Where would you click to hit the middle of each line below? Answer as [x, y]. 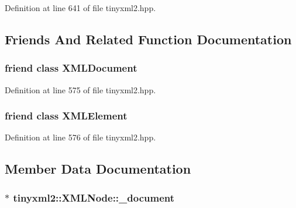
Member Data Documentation [98, 169]
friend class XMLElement [66, 116]
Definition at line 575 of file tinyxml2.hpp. [80, 89]
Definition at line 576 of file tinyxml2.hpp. [80, 137]
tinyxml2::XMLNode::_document [94, 197]
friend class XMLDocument [71, 68]
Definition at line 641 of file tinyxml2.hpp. [80, 8]
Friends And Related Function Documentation [148, 39]
